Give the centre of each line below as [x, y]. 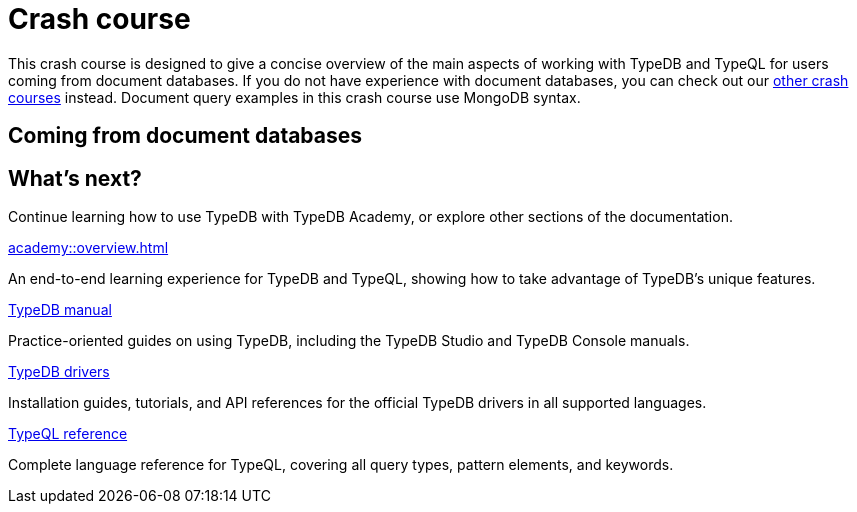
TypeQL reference [68, 434]
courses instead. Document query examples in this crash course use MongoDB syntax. [294, 97]
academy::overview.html [88, 248]
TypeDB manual [60, 310]
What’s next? [75, 178]
